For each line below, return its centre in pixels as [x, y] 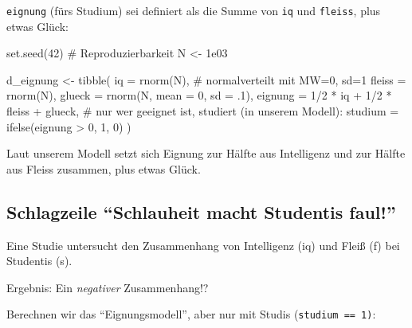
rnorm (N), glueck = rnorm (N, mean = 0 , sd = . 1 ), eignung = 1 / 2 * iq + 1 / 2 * [199, 95]
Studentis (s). [39, 261]
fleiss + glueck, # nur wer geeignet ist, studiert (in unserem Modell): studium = [203, 111]
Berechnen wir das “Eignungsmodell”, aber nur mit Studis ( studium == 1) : [191, 314]
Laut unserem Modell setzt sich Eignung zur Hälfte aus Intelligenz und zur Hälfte [206, 153]
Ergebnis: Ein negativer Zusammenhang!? [108, 287]
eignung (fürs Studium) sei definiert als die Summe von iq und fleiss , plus [194, 10]
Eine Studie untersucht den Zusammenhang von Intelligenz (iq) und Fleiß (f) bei [203, 245]
